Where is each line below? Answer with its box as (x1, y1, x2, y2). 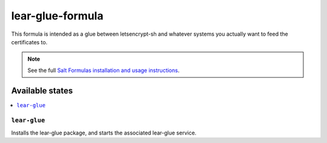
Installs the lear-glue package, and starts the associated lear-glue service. (11, 129, 197, 136)
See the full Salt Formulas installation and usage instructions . (27, 67, 180, 74)
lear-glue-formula (11, 9, 104, 22)
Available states (11, 85, 73, 96)
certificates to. (11, 38, 48, 45)
